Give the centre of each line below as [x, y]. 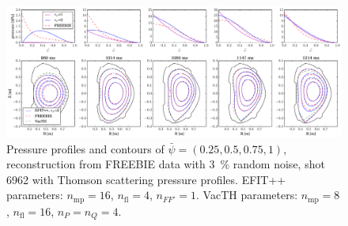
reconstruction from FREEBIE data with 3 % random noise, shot [166, 164]
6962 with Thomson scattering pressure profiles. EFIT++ [146, 179]
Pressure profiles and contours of [85, 148]
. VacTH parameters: [247, 195]
